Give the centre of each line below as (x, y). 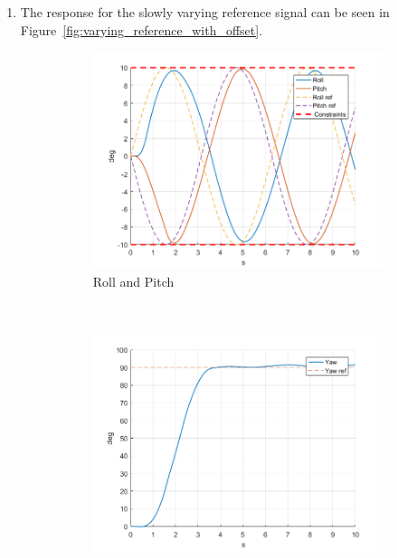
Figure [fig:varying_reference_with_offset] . (142, 29)
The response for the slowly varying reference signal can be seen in (205, 12)
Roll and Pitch (133, 281)
